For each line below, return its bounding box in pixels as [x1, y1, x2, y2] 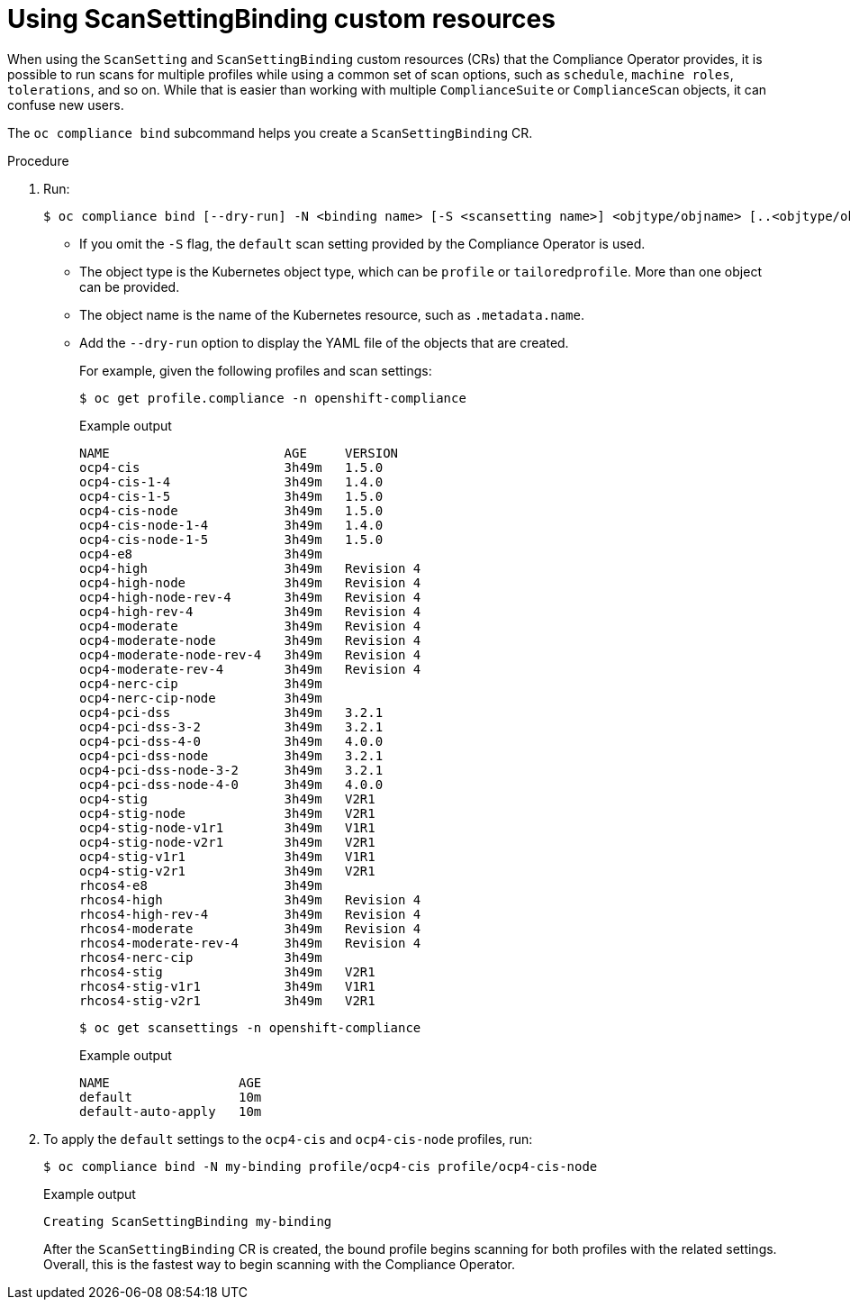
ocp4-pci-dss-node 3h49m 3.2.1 [79, 748, 384, 763]
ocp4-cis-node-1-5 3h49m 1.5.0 [79, 531, 384, 547]
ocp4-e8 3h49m [79, 546, 322, 561]
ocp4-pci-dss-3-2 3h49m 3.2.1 [79, 719, 384, 734]
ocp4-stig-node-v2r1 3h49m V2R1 [79, 834, 375, 849]
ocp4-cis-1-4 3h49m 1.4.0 [79, 474, 384, 489]
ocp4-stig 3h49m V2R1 [79, 791, 375, 806]
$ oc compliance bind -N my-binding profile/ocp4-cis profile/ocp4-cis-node [43, 1158, 598, 1174]
